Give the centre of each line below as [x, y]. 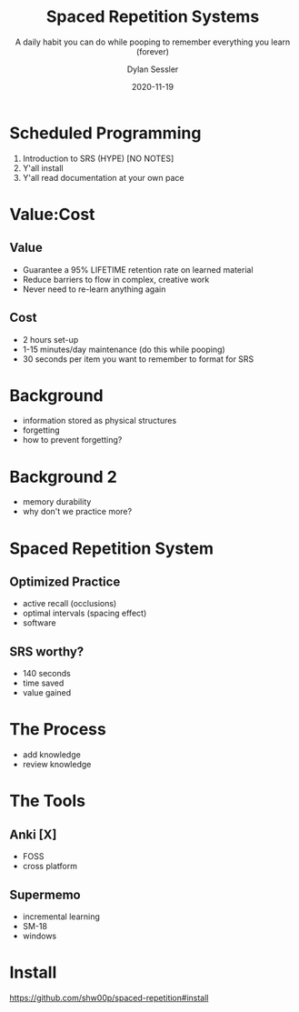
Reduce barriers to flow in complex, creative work [116, 279]
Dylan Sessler [153, 69]
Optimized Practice [65, 581]
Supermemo [45, 894]
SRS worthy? [47, 651]
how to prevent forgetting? [72, 440]
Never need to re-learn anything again [94, 289]
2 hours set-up [50, 339]
